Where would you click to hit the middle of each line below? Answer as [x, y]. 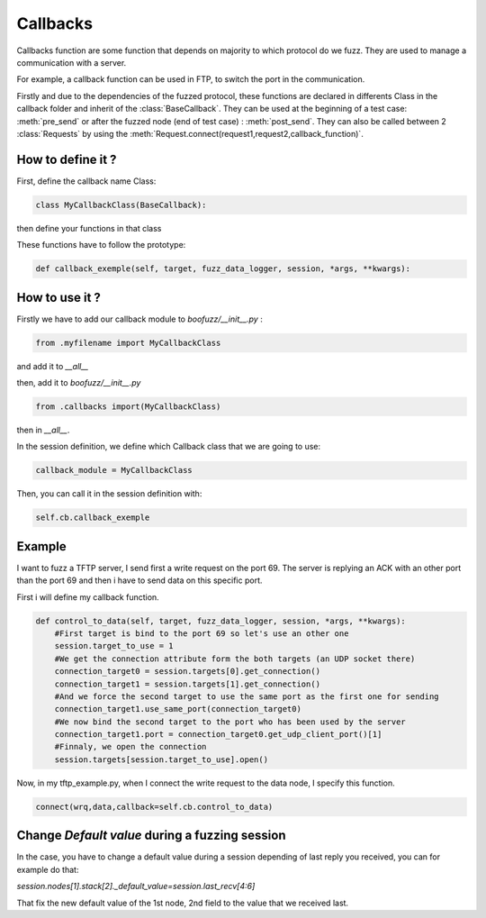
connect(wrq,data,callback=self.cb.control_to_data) [154, 807]
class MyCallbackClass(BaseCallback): [121, 205]
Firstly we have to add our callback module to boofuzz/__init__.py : [139, 319]
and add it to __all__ [53, 366]
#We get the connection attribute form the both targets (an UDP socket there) [235, 659]
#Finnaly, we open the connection [130, 747]
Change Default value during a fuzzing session [152, 836]
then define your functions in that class [89, 228]
